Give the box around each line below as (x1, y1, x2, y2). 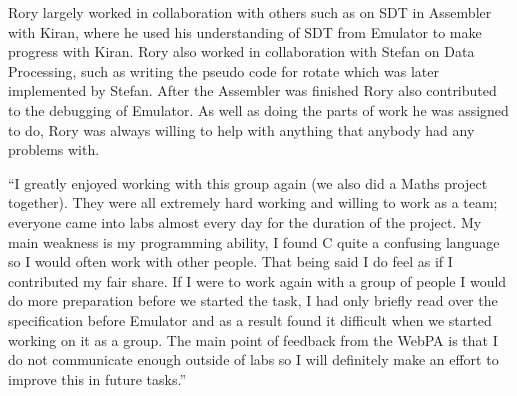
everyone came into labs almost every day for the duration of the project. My (8, 211, 482, 232)
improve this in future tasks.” (8, 368, 187, 389)
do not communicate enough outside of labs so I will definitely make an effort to (8, 349, 499, 370)
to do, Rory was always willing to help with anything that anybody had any (8, 119, 475, 140)
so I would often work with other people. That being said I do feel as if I (8, 251, 453, 272)
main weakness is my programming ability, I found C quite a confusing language (8, 231, 500, 252)
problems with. (8, 139, 100, 160)
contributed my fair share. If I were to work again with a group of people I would (8, 270, 507, 291)
